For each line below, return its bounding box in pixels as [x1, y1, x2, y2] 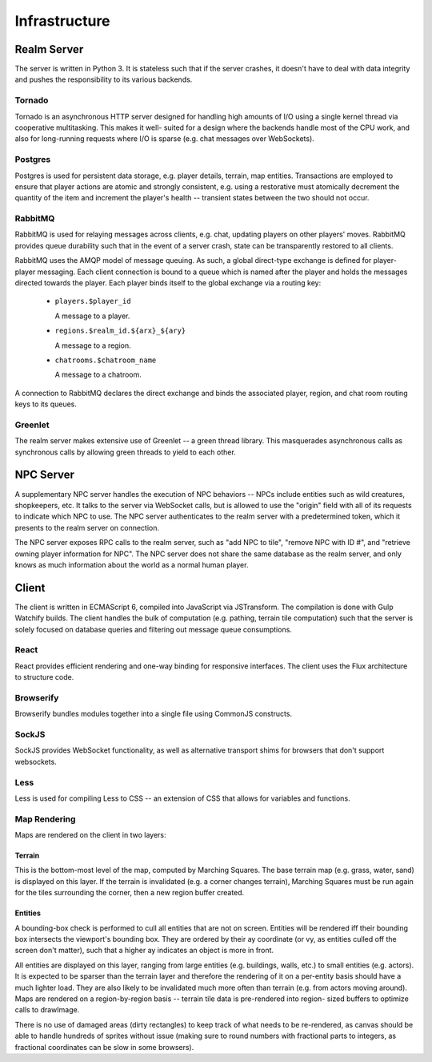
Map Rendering [14, 814, 76, 825]
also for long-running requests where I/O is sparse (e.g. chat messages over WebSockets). [14, 134, 315, 143]
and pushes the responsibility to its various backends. [14, 75, 193, 84]
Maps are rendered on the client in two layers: [14, 830, 167, 840]
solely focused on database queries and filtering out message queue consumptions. [14, 624, 292, 634]
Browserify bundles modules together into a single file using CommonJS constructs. [14, 709, 292, 719]
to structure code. [14, 672, 74, 682]
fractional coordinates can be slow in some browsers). [14, 1042, 194, 1052]
